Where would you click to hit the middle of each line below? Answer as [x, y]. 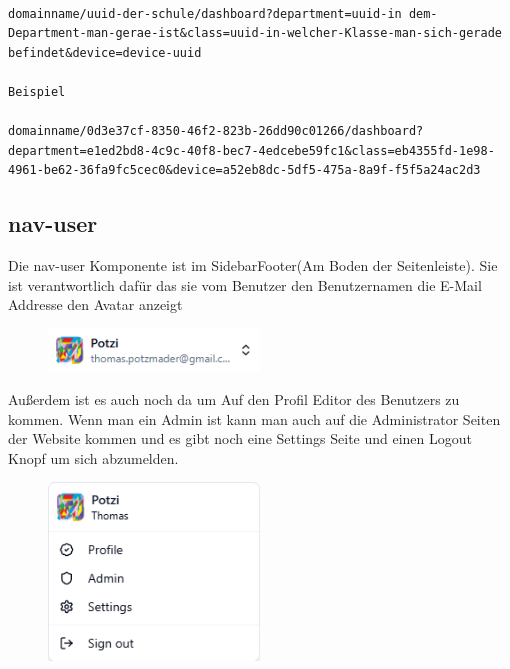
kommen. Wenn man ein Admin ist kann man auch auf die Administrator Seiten [254, 418]
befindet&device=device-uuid [105, 52]
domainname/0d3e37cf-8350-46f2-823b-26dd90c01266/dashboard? [216, 131]
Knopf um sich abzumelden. [93, 457]
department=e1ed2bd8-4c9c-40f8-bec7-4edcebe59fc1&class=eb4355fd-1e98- [251, 150]
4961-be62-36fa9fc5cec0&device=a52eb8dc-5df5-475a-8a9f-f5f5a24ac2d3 [244, 170]
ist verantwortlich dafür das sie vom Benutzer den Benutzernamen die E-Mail [245, 284]
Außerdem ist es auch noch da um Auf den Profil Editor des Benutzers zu [234, 399]
